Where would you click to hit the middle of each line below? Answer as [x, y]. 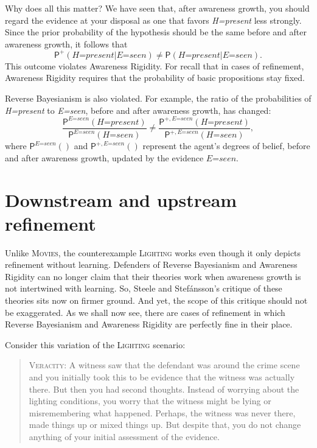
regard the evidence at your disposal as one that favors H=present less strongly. [153, 20]
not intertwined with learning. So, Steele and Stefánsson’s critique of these [144, 288]
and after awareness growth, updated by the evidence [104, 157]
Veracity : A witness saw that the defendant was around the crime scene [164, 365]
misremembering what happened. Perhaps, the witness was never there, [162, 412]
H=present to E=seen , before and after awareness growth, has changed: [138, 110]
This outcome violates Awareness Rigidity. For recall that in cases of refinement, [155, 65]
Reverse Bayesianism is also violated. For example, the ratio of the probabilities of [158, 98]
